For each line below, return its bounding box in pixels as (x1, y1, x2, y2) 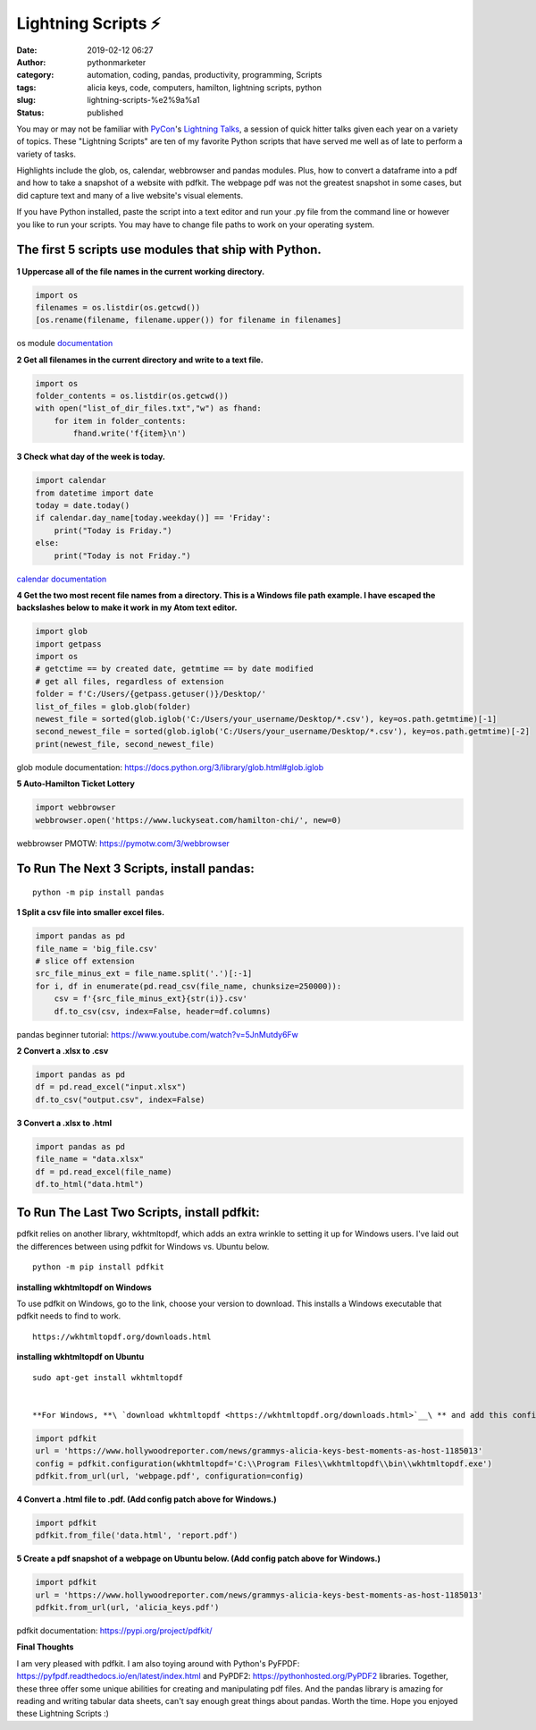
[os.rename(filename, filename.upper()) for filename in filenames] (35, 315, 342, 326)
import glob (35, 626, 88, 637)
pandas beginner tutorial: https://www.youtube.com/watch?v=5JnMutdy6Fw (16, 1029, 299, 1039)
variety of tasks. (16, 148, 76, 159)
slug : (16, 95, 36, 106)
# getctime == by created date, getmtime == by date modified (35, 664, 314, 674)
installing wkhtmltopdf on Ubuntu (16, 1352, 145, 1362)
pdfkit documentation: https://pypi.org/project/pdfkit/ (16, 1624, 213, 1636)
